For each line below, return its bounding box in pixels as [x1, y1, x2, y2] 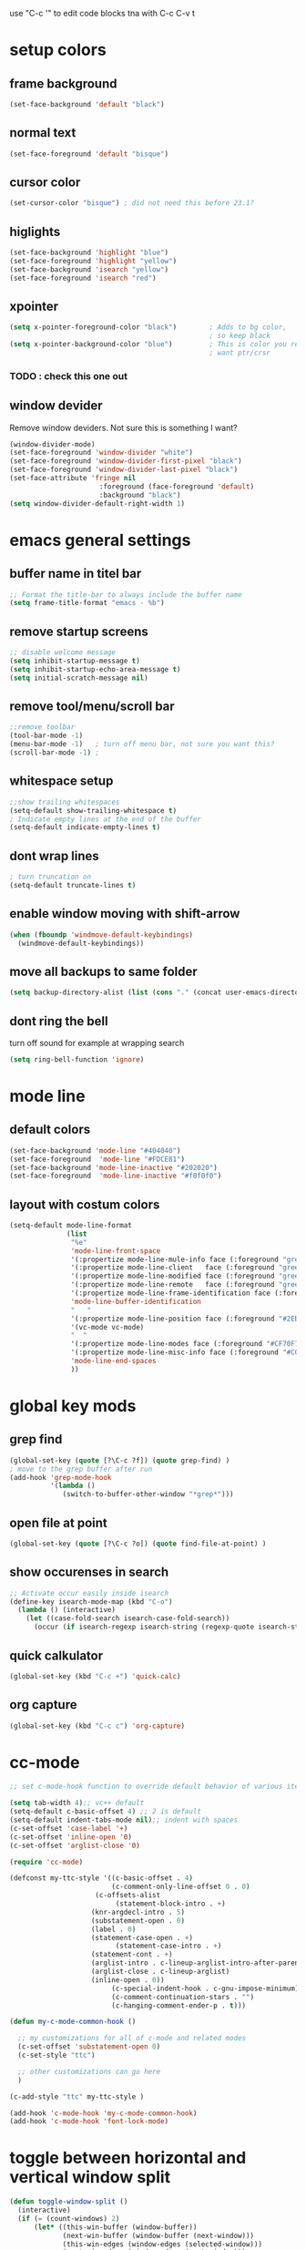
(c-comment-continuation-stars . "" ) [110, 1992, 255, 2001]
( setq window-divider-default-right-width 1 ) [9, 498, 185, 509]
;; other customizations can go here [17, 2067, 161, 2076]
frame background [9, 76, 117, 91]
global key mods [9, 1396, 137, 1416]
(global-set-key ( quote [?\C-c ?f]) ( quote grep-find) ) [9, 1455, 230, 1465]
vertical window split [9, 2167, 171, 2188]
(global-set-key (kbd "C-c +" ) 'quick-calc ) [9, 1671, 181, 1680]
